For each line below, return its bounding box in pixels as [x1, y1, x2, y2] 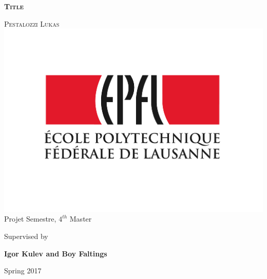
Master [69, 213, 92, 224]
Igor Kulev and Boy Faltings [4, 248, 107, 258]
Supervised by [4, 231, 48, 242]
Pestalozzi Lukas [4, 18, 60, 29]
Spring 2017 [4, 265, 42, 276]
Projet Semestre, [4, 213, 56, 224]
